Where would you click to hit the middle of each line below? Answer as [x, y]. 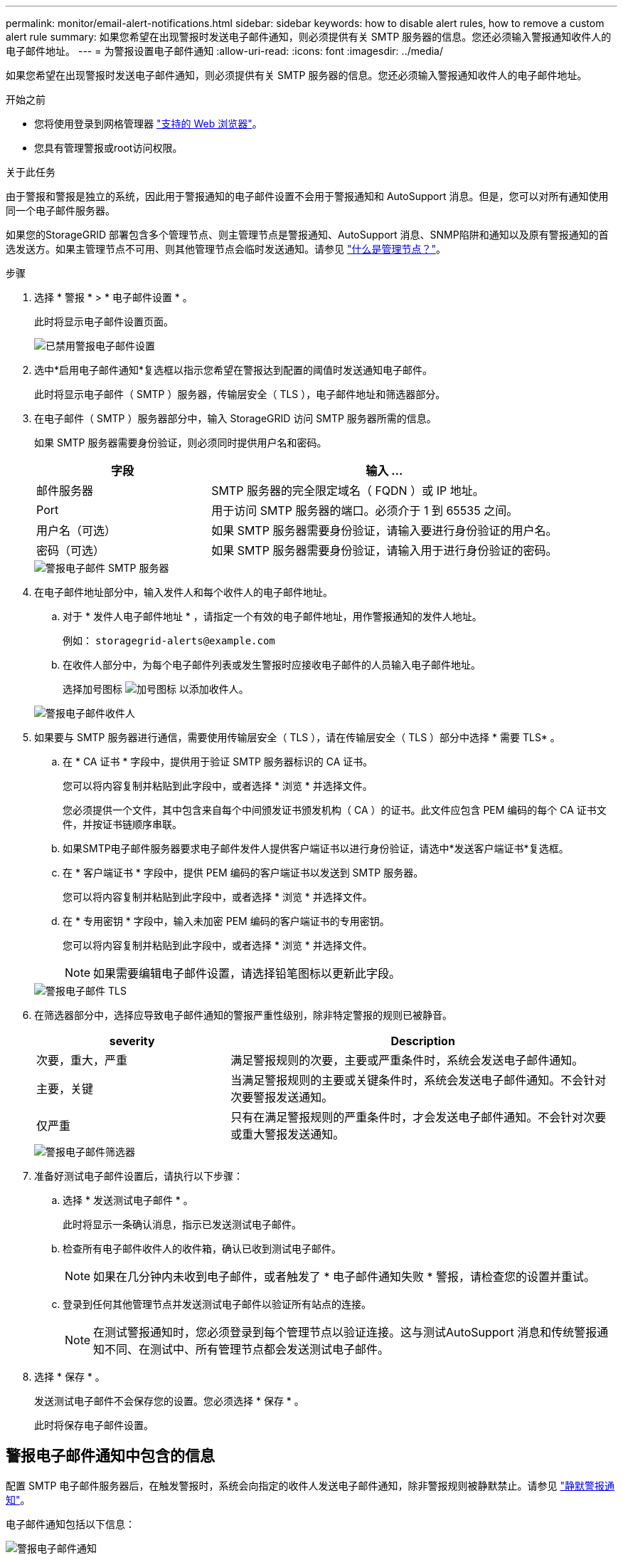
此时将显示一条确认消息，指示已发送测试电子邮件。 [182, 1224]
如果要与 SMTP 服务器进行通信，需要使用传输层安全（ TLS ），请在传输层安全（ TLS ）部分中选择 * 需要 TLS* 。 [297, 737]
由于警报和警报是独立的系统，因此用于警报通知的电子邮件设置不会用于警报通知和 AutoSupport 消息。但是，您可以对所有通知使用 [307, 196]
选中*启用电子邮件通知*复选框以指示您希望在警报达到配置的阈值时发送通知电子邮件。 [234, 370]
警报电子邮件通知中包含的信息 [110, 1456]
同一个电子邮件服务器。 [60, 210]
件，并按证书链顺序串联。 [122, 824]
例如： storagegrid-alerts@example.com [169, 640]
